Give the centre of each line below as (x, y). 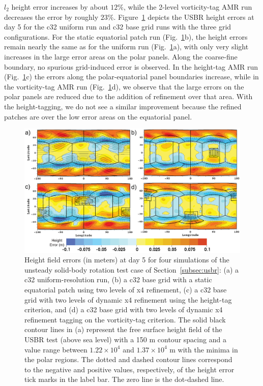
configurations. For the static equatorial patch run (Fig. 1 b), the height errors (126, 36)
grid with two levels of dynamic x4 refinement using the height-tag (128, 299)
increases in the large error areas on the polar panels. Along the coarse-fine (121, 56)
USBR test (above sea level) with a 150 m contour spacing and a (125, 339)
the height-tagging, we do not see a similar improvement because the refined (123, 106)
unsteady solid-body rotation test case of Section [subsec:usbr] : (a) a (132, 269)
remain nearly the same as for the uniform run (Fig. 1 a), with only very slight (126, 47)
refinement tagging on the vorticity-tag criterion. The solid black (125, 319)
